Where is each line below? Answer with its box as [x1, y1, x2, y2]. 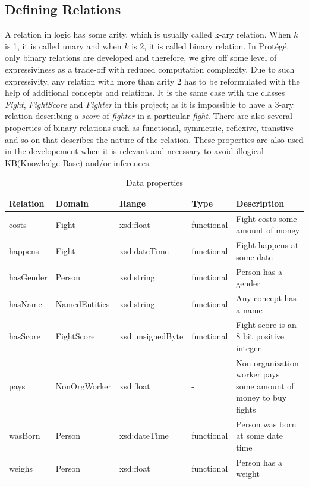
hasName [9, 297, 42, 310]
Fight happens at [236, 239, 299, 251]
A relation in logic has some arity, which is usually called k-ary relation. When [5, 28, 291, 40]
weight [236, 467, 260, 480]
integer [236, 341, 261, 354]
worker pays [236, 368, 280, 380]
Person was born [236, 417, 297, 430]
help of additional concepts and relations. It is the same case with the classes [5, 86, 285, 99]
